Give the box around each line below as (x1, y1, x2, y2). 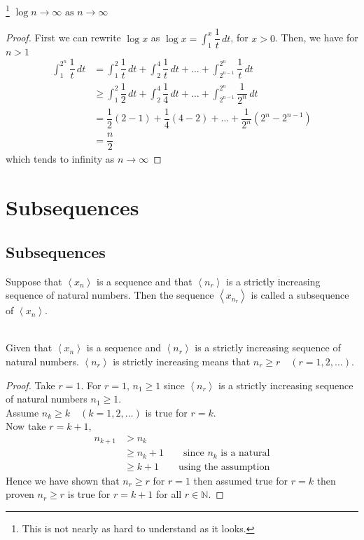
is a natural (220, 448, 270, 459)
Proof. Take (6, 377, 55, 392)
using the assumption (178, 461, 270, 472)
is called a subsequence (251, 288, 349, 302)
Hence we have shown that (6, 473, 120, 487)
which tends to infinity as (6, 151, 115, 166)
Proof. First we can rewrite (6, 30, 121, 45)
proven (6, 487, 34, 501)
